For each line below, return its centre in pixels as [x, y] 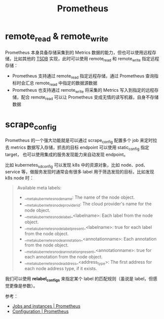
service [13, 172]
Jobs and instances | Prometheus [46, 306]
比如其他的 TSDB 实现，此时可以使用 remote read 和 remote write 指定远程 [86, 59]
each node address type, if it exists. [61, 269]
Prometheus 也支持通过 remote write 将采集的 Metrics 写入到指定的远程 [83, 90]
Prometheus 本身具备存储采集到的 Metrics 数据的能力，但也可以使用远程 [79, 52]
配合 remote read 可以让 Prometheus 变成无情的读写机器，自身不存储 [90, 98]
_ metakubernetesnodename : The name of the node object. [80, 198]
